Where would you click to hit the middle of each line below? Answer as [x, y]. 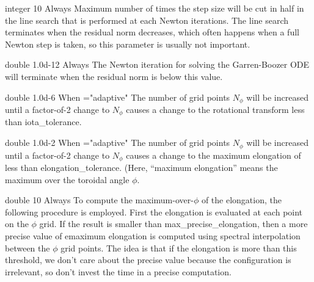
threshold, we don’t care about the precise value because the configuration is [148, 260]
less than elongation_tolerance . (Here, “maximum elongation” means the [141, 167]
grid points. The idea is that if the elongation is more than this [179, 248]
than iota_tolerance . [43, 122]
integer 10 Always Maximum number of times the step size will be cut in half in [155, 8]
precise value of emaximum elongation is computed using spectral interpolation [153, 235]
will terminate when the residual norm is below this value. [114, 76]
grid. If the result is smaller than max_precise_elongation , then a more [173, 224]
